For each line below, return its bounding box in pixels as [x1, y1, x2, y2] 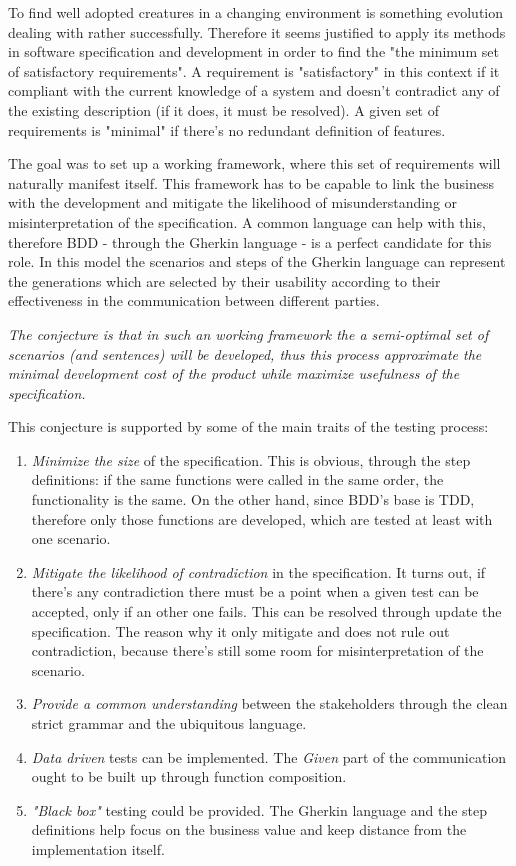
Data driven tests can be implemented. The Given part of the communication [31, 746, 507, 767]
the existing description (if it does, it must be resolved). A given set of [8, 99, 440, 120]
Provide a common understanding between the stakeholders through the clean [31, 693, 508, 714]
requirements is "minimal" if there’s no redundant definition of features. [8, 119, 446, 140]
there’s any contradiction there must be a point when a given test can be [31, 581, 479, 602]
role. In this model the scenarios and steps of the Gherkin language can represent [8, 251, 506, 272]
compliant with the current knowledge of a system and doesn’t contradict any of [8, 80, 500, 101]
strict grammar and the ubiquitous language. [31, 713, 307, 733]
